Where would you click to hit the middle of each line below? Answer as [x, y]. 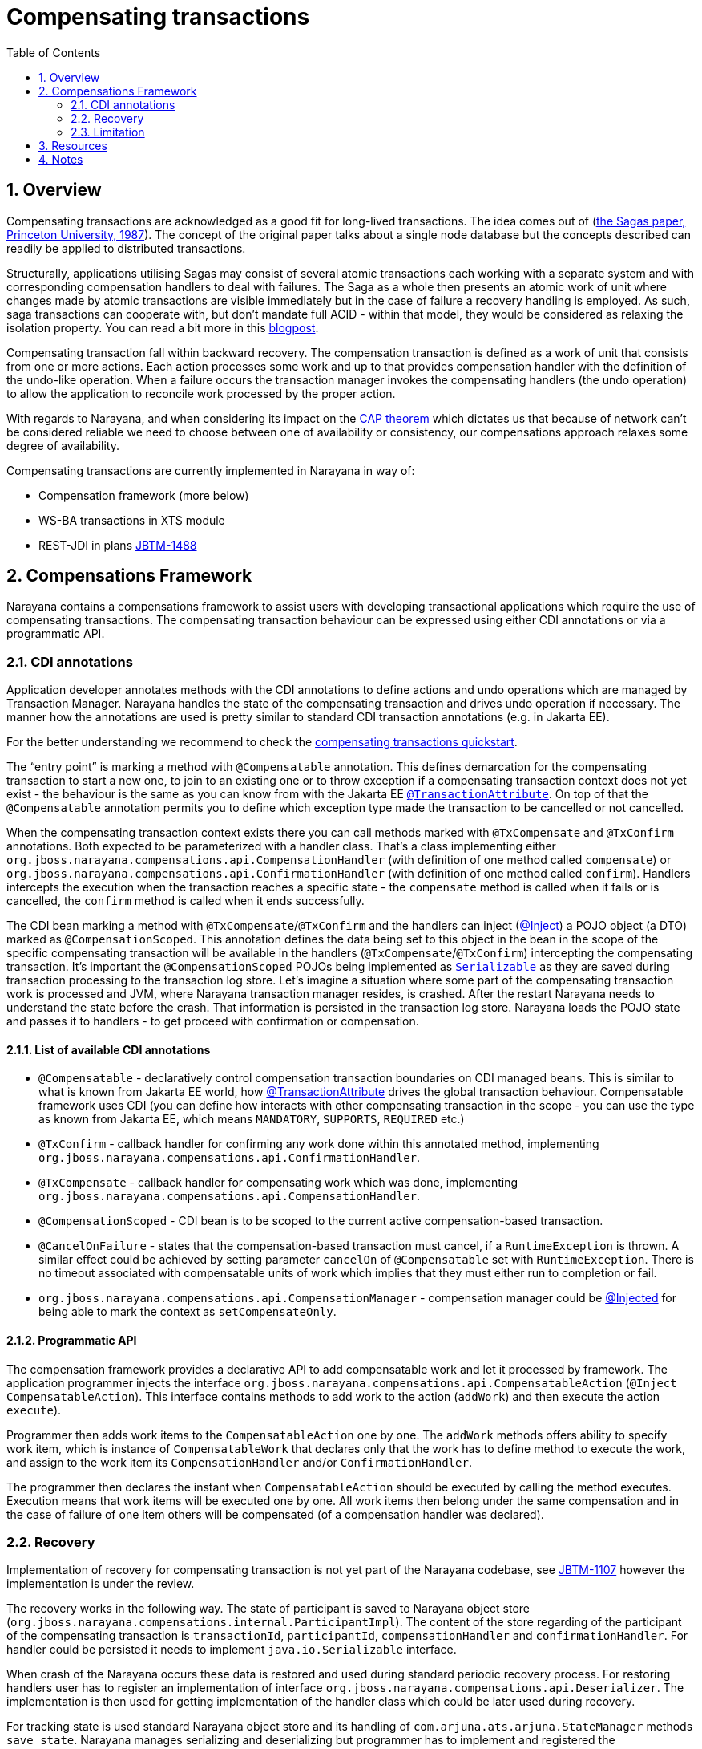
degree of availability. [63, 445]
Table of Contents [54, 52]
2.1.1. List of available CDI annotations [109, 1049]
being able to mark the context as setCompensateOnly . [188, 1312]
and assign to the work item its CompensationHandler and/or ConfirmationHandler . [239, 1462]
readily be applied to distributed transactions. [126, 248]
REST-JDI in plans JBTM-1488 [118, 545]
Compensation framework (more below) [144, 495]
